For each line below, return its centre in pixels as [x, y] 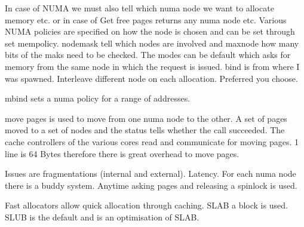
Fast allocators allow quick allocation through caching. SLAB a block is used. [146, 205]
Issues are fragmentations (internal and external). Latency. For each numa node [151, 174]
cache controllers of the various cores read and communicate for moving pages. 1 [152, 141]
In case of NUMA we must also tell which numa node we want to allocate [139, 8]
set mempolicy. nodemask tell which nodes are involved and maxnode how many [152, 43]
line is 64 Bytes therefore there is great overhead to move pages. [122, 153]
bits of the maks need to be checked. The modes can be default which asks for [148, 55]
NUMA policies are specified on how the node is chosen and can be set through [150, 31]
